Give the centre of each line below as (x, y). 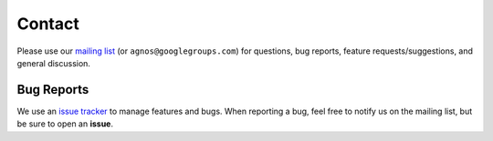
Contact (48, 24)
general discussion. (54, 63)
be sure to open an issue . (65, 124)
